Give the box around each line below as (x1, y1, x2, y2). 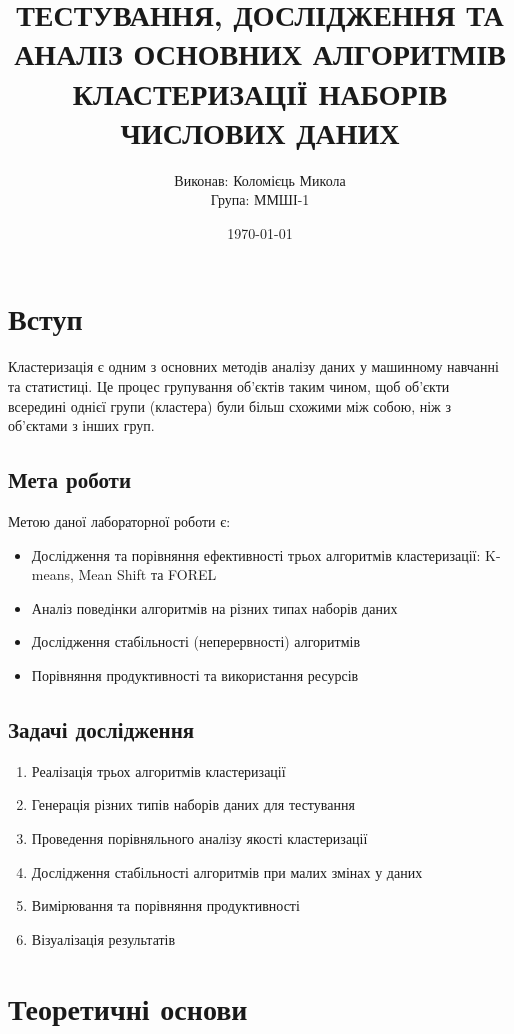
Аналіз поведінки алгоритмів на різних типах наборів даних (31, 597, 398, 618)
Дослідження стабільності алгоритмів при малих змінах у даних (31, 861, 423, 882)
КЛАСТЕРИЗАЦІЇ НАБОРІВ (72, 72, 448, 113)
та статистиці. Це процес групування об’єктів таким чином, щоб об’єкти (8, 376, 450, 396)
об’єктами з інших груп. (8, 415, 155, 436)
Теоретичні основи (8, 987, 248, 1028)
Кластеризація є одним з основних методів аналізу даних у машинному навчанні (8, 356, 499, 377)
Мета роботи (8, 464, 132, 495)
